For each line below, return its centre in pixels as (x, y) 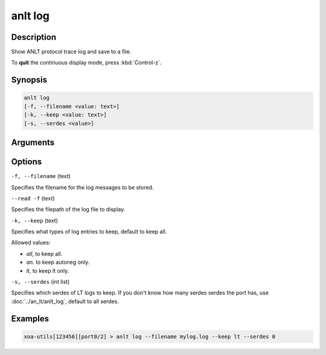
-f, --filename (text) (41, 176)
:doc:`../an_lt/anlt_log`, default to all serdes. (65, 301)
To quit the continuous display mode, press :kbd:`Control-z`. (86, 63)
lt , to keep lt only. (48, 270)
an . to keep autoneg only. (58, 262)
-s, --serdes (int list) (40, 282)
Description (34, 37)
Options (27, 162)
